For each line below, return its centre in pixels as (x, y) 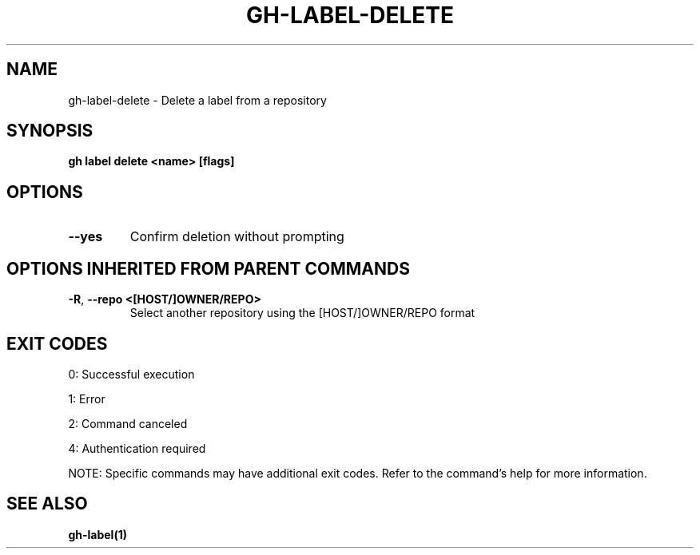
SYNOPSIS (50, 131)
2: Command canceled (128, 423)
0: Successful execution (131, 374)
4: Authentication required (137, 448)
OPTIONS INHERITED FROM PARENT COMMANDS (208, 268)
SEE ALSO (47, 504)
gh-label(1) (97, 534)
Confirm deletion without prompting (237, 237)
